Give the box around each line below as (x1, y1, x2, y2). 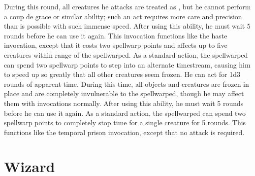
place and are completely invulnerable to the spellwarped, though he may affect (4, 88, 244, 99)
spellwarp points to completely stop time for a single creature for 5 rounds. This (4, 117, 246, 128)
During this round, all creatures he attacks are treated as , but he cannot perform (4, 1, 251, 11)
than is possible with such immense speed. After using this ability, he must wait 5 (4, 21, 251, 31)
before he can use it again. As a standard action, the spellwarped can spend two (4, 107, 246, 118)
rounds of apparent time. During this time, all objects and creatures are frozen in (4, 78, 249, 89)
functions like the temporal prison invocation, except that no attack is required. (4, 127, 245, 137)
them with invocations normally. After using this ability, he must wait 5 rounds (4, 98, 244, 108)
